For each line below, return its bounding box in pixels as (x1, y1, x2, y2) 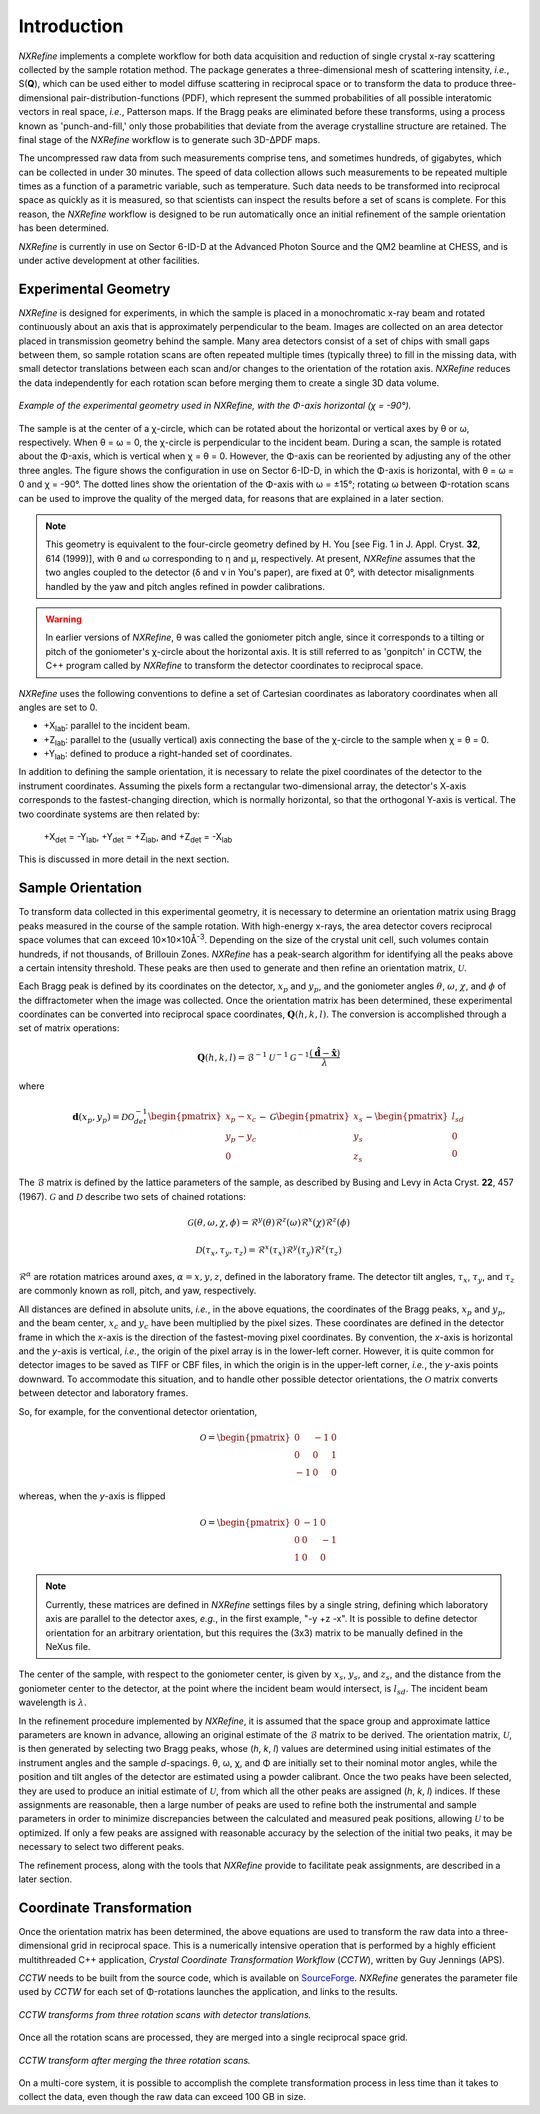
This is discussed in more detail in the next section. (18, 853, 230, 865)
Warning (45, 613, 82, 625)
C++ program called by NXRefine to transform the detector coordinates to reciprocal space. (45, 660, 424, 672)
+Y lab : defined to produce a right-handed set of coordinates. (43, 748, 293, 762)
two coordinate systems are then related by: (18, 808, 200, 820)
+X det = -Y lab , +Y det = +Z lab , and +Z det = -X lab (43, 831, 233, 845)
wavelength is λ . (18, 1696, 87, 1709)
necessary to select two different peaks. (18, 1841, 185, 1853)
